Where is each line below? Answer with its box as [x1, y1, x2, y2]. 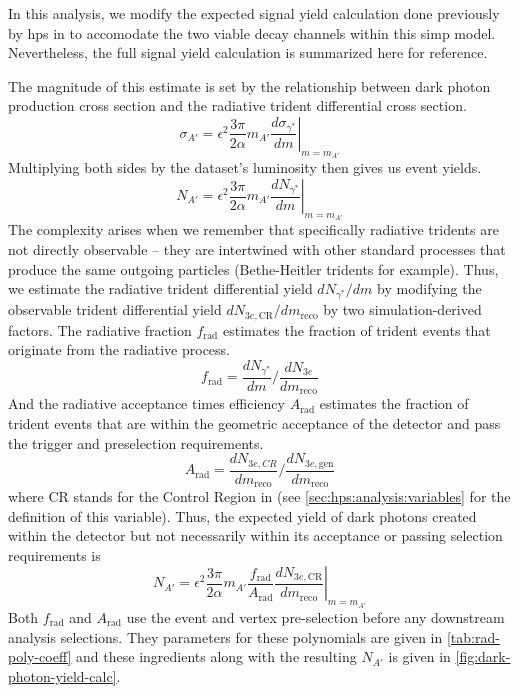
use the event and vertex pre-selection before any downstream [126, 606, 505, 627]
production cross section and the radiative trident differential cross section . [8, 95, 467, 116]
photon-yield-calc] [8, 665, 117, 686]
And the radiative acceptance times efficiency [8, 393, 285, 414]
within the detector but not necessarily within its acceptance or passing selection [8, 525, 503, 546]
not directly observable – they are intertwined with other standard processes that [8, 239, 506, 260]
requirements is [8, 544, 101, 565]
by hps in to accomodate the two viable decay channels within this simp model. [8, 22, 496, 43]
